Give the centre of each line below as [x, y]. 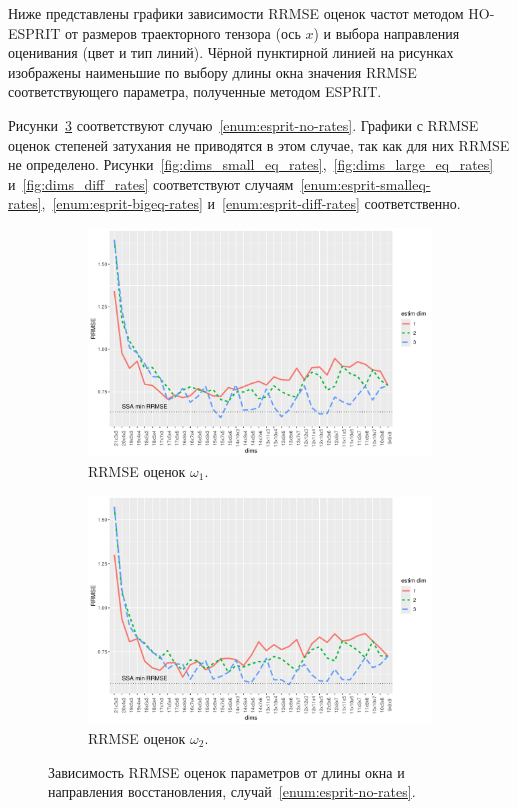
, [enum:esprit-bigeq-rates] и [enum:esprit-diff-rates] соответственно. [251, 203]
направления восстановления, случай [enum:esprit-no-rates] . [232, 791]
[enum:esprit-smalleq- [365, 183]
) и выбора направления [386, 32]
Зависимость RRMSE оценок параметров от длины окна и [226, 771]
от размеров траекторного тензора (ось [182, 32]
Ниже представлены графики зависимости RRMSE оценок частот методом [236, 13]
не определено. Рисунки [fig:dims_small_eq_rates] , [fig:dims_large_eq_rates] [251, 164]
